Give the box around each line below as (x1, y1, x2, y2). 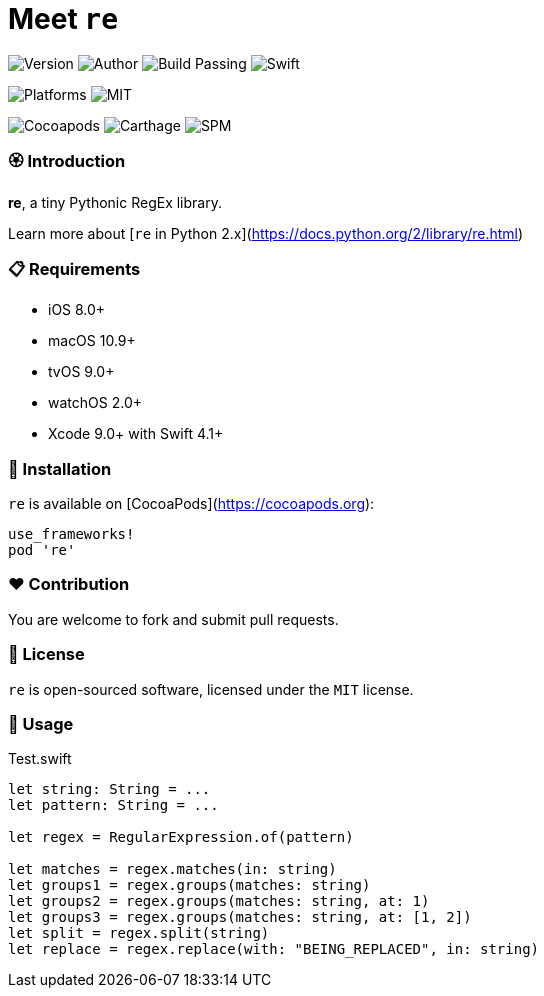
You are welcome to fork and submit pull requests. (8, 610, 339, 628)
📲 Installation (8, 458, 112, 479)
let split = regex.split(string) (8, 925, 270, 942)
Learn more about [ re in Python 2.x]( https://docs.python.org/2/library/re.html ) (8, 224, 524, 242)
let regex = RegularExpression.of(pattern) (8, 829, 354, 846)
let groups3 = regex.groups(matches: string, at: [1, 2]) (8, 909, 472, 926)
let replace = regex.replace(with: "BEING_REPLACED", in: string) (8, 941, 540, 958)
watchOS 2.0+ (48, 394, 142, 412)
